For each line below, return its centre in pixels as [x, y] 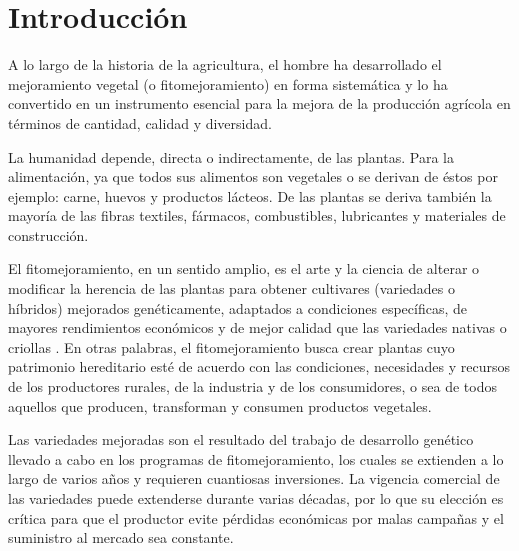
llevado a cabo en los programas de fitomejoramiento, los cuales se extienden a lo [256, 458]
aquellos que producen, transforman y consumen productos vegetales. [220, 405]
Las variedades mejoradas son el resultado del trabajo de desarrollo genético [241, 439]
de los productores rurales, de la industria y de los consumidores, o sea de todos [252, 386]
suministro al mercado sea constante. [121, 537]
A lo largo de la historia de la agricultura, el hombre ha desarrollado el [225, 64]
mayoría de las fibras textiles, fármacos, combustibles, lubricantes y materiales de [257, 215]
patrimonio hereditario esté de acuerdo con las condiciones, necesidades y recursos [259, 366]
